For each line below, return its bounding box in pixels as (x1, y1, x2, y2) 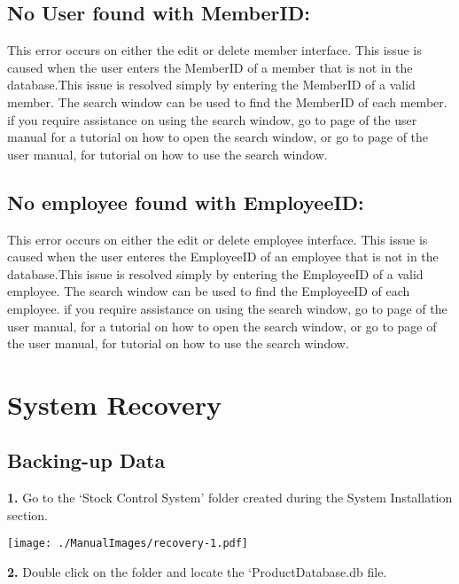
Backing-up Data (7, 447, 166, 474)
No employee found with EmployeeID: (7, 188, 364, 215)
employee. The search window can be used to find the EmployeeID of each (7, 282, 410, 300)
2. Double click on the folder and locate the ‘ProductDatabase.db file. (7, 563, 387, 581)
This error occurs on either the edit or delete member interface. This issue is (7, 41, 422, 59)
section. (7, 505, 48, 524)
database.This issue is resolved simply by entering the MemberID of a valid (7, 75, 416, 94)
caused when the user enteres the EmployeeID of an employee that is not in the (7, 247, 439, 266)
